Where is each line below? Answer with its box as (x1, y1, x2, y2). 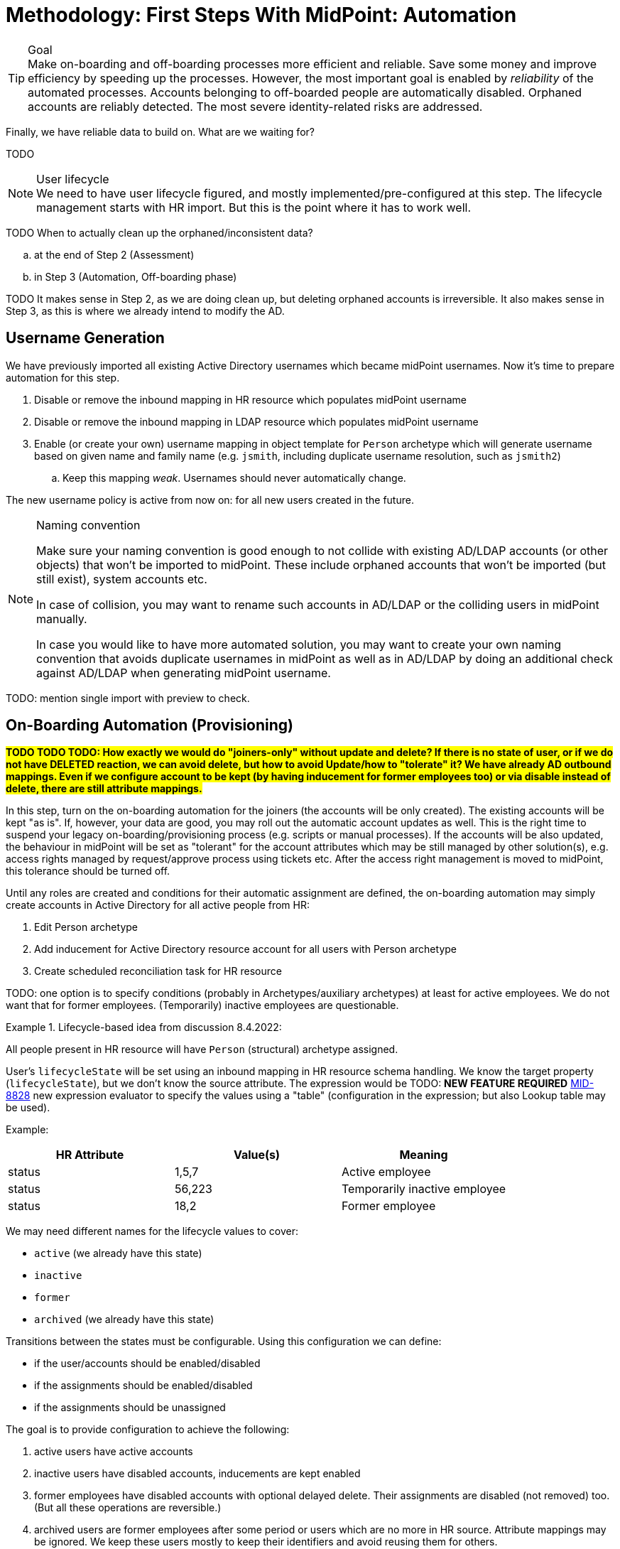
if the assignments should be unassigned (34, 1401, 226, 1414)
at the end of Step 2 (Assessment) (34, 248, 195, 261)
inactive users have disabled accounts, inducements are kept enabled (34, 1467, 361, 1480)
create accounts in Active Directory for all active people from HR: (6, 899, 310, 912)
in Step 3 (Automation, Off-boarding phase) (34, 270, 237, 283)
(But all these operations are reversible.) (34, 1501, 222, 1514)
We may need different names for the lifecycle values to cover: (6, 1225, 299, 1238)
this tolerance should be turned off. (6, 865, 170, 878)
